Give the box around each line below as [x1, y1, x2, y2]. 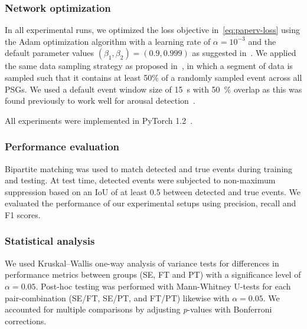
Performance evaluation [5, 139, 119, 154]
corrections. [5, 314, 47, 327]
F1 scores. [5, 208, 41, 221]
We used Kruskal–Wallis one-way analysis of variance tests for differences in [5, 256, 279, 269]
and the [248, 35, 276, 47]
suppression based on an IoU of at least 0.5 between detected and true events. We [5, 185, 301, 198]
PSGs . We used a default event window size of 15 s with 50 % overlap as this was [5, 83, 302, 95]
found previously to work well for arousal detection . [5, 94, 195, 107]
